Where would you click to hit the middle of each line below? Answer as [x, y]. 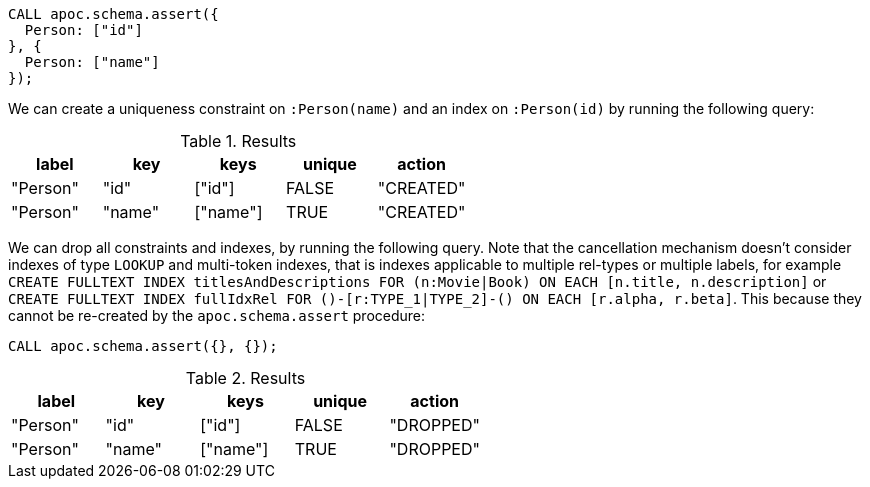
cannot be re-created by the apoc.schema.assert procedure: [217, 315]
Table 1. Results [238, 141]
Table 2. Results [245, 378]
